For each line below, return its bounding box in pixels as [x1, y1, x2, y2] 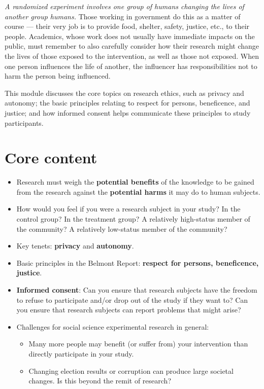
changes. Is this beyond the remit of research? [28, 375, 171, 386]
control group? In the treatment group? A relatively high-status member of [16, 214, 250, 224]
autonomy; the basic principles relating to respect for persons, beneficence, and [5, 97, 250, 108]
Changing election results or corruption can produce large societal [28, 365, 234, 376]
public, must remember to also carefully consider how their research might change [5, 41, 259, 51]
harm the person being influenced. [5, 70, 111, 81]
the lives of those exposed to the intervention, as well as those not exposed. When [5, 50, 259, 61]
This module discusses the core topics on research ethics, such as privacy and [5, 87, 244, 98]
